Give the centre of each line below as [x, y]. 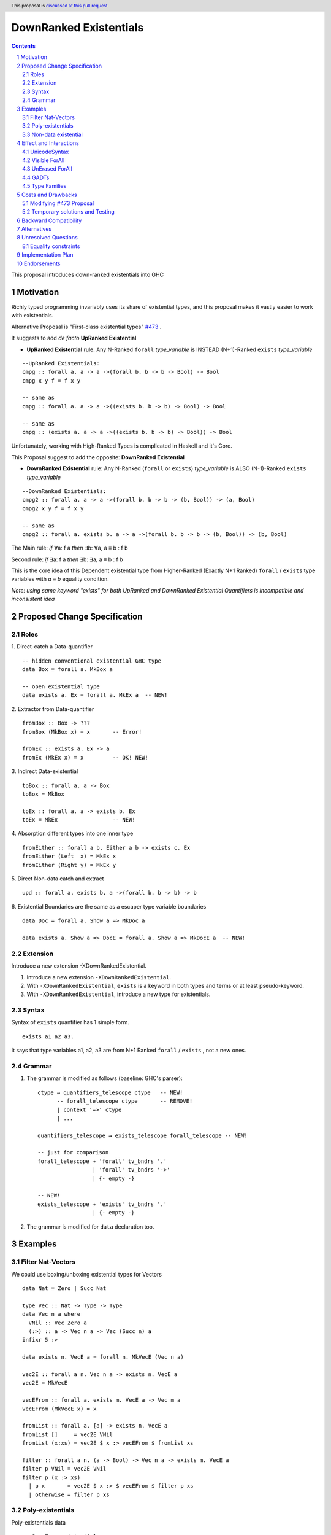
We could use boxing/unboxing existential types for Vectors [87, 1274]
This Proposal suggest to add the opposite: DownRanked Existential [98, 457]
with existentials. [32, 316]
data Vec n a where [51, 1314]
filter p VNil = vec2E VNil [64, 1469]
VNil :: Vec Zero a [58, 1323]
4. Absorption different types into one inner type [72, 834]
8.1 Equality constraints [51, 246]
